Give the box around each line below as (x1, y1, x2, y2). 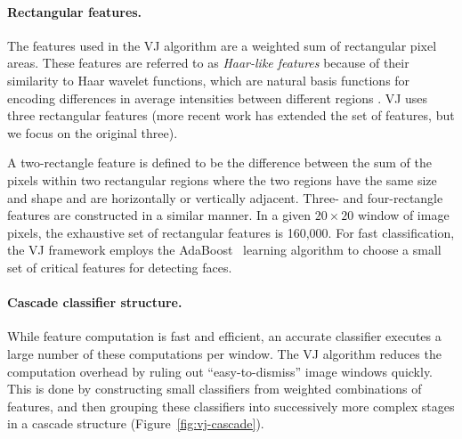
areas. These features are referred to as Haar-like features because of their (7, 53, 409, 72)
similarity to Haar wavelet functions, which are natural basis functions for (7, 70, 410, 89)
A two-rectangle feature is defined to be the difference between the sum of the (7, 153, 432, 172)
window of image (357, 206, 450, 224)
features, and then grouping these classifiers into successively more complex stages (7, 396, 455, 415)
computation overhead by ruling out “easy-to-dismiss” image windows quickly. (7, 362, 434, 380)
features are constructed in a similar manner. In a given (7, 206, 312, 224)
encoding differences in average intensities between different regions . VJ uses (7, 88, 428, 107)
